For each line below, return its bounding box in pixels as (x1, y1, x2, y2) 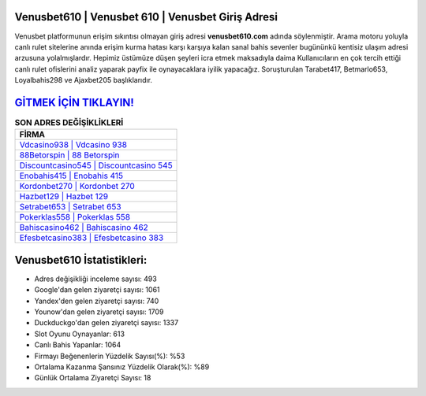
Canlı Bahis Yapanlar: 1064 (34, 340, 121, 350)
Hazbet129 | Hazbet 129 (19, 191, 109, 202)
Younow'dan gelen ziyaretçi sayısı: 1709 (34, 307, 164, 316)
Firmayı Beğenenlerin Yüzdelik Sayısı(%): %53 (34, 351, 185, 361)
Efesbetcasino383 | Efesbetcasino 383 (19, 232, 164, 243)
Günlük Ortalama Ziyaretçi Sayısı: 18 (34, 373, 151, 383)
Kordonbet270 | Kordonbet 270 (19, 181, 136, 192)
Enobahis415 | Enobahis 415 (19, 170, 124, 181)
